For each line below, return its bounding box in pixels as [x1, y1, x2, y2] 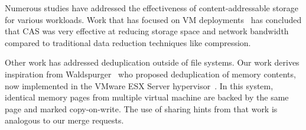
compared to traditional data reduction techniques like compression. [5, 36, 251, 48]
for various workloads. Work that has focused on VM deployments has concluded [5, 13, 302, 25]
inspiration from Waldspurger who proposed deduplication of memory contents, [5, 67, 296, 80]
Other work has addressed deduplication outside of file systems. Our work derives [5, 56, 300, 69]
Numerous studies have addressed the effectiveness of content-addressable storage [5, 2, 299, 14]
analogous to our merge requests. [5, 114, 124, 126]
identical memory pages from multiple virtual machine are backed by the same [5, 91, 289, 103]
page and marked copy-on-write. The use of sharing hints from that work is [5, 102, 278, 115]
